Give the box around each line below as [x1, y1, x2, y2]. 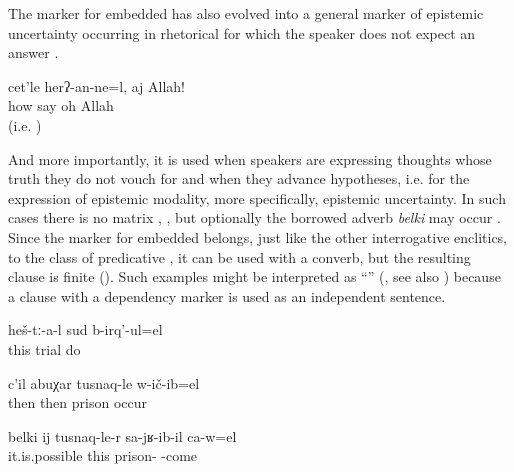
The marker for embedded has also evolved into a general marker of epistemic [8, 3, 484, 23]
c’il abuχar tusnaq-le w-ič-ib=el [8, 372, 200, 393]
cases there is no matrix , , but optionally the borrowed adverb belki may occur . [8, 207, 501, 228]
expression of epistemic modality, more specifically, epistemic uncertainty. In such [8, 187, 506, 208]
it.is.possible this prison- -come [8, 445, 198, 466]
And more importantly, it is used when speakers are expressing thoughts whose [8, 148, 492, 169]
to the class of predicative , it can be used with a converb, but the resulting [8, 246, 471, 267]
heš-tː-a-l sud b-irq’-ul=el [8, 319, 163, 340]
